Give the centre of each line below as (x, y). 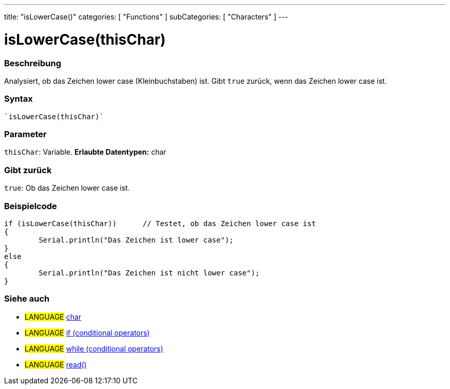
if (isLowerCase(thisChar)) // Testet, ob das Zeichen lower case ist (160, 223)
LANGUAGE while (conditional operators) (94, 348)
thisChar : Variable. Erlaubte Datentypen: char (85, 152)
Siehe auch (27, 299)
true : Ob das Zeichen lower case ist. (67, 188)
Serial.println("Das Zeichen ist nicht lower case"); (149, 273)
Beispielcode (31, 206)
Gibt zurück (28, 170)
